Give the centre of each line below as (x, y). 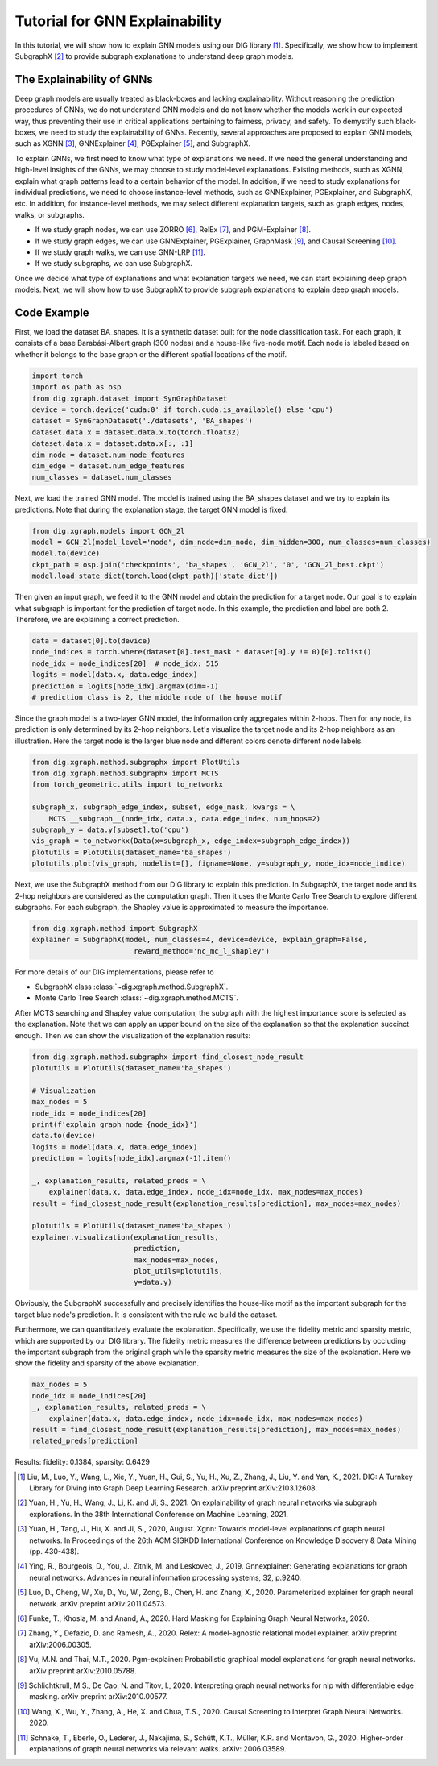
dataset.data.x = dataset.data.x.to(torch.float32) (136, 432)
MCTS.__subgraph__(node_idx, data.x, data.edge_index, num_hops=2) (185, 819)
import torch (58, 376)
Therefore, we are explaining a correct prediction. (97, 619)
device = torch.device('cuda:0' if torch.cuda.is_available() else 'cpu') (183, 409)
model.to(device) (66, 553)
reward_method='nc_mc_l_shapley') (201, 951)
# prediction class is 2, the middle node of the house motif (157, 697)
